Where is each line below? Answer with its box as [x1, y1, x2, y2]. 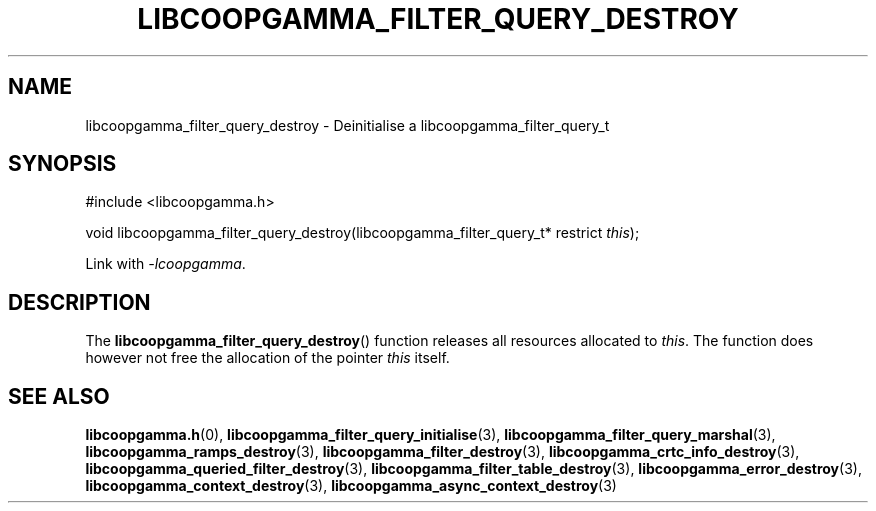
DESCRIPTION [8, 289, 151, 315]
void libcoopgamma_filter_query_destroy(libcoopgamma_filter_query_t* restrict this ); [85, 224, 640, 242]
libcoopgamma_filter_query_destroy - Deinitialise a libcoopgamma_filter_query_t [85, 116, 610, 134]
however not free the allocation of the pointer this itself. [85, 349, 450, 367]
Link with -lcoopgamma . [85, 255, 246, 273]
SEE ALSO [8, 383, 110, 409]
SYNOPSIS [8, 151, 117, 177]
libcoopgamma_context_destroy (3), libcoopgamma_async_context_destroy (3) [85, 477, 617, 495]
